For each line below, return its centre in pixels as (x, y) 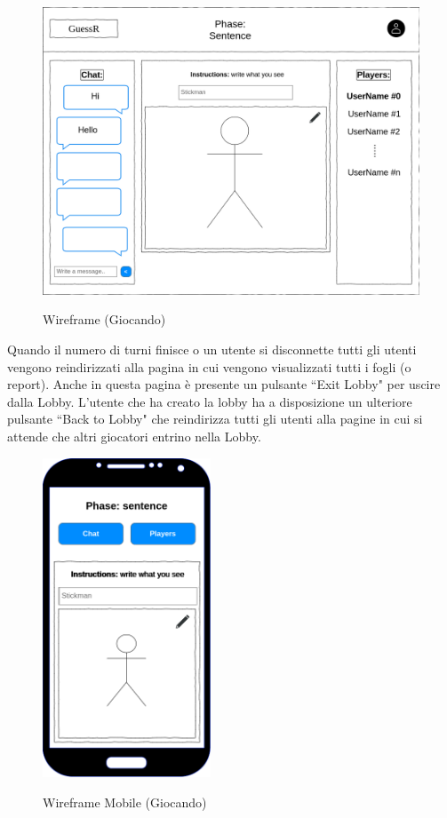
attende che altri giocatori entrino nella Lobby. (134, 436)
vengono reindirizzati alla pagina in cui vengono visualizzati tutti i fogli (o (209, 366)
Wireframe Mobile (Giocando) (125, 802)
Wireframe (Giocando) (104, 319)
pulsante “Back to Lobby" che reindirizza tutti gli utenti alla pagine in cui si (215, 419)
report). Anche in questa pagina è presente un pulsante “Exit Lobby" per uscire (224, 384)
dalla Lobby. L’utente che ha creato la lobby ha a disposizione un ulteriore (210, 401)
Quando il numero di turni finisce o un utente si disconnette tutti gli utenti (212, 349)
